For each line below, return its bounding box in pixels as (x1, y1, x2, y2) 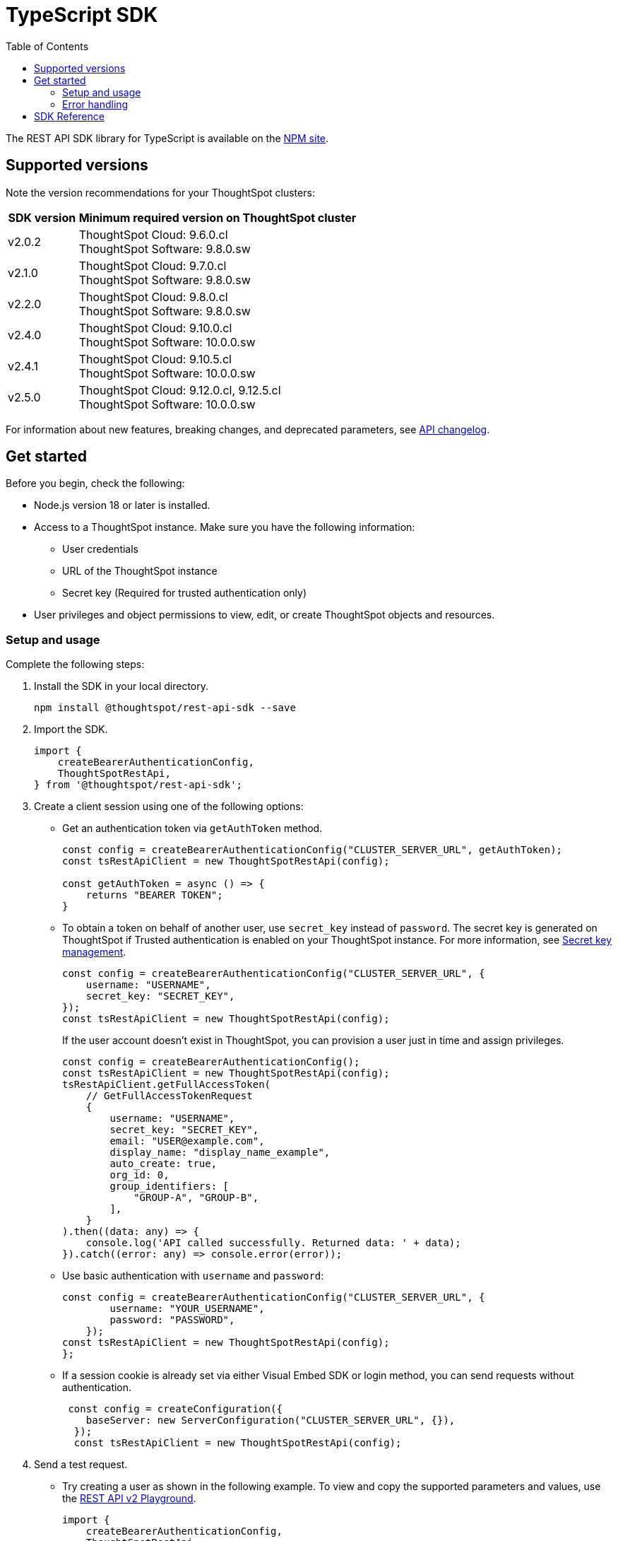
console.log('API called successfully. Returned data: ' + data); (85, 1237, 461, 1249)
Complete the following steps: (6, 658, 145, 671)
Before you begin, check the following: (6, 477, 185, 490)
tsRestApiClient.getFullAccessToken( (62, 1079, 271, 1091)
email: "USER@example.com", (109, 1135, 265, 1147)
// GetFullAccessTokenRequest (85, 1090, 253, 1102)
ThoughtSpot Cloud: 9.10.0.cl (78, 320, 232, 335)
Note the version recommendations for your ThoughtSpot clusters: (6, 186, 315, 199)
